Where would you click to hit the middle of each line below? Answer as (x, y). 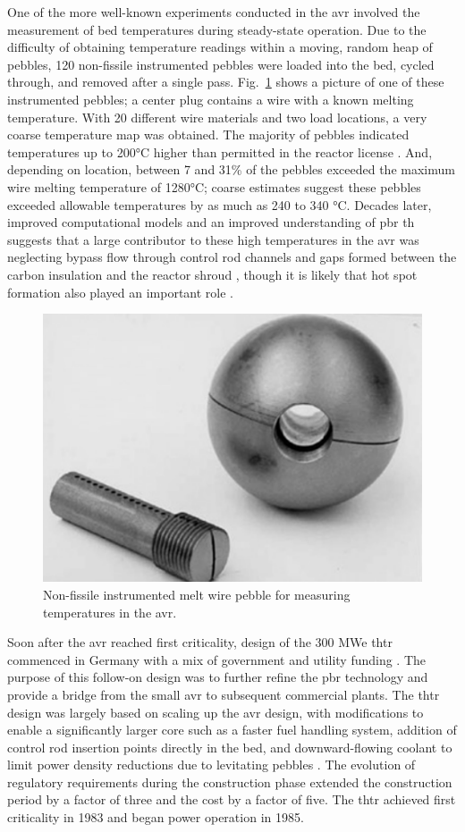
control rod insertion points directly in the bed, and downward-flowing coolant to (230, 747)
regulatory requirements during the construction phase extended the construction (230, 782)
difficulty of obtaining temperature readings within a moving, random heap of (220, 47)
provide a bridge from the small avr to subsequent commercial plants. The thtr (224, 694)
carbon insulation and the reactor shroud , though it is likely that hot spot (212, 274)
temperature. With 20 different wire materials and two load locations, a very (217, 117)
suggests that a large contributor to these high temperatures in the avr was (213, 239)
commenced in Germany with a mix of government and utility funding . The (217, 659)
